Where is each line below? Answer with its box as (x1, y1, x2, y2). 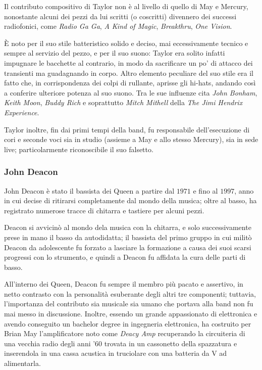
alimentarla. (4, 358, 41, 368)
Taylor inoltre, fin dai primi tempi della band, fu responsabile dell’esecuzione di (4, 124, 250, 134)
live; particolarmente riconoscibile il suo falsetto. (4, 144, 153, 154)
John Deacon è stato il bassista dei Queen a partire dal (4, 185, 175, 196)
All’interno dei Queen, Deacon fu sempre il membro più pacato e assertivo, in (4, 279, 243, 289)
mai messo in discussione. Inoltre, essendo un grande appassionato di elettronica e (4, 308, 257, 319)
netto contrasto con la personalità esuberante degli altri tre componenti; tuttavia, (4, 288, 256, 299)
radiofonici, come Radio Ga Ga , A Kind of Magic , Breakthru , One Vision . (4, 21, 232, 31)
